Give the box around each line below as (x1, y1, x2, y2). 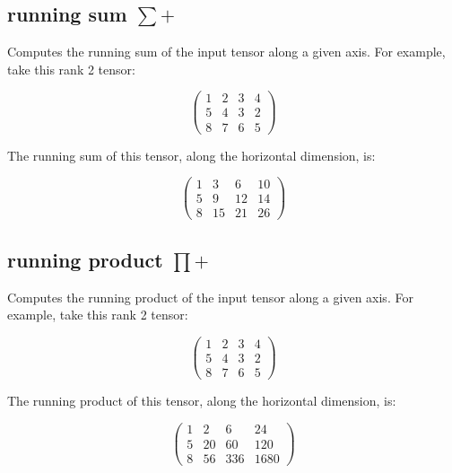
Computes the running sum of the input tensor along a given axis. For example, (7, 42, 446, 61)
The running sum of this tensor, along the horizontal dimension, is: (7, 145, 376, 164)
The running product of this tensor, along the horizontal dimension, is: (7, 390, 396, 409)
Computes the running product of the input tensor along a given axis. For (7, 287, 413, 306)
